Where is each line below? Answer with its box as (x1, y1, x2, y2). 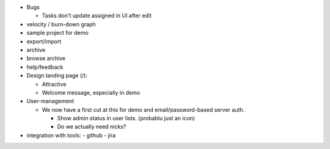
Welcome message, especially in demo (42, 89, 141, 96)
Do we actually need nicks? (57, 123, 127, 131)
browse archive (26, 55, 66, 62)
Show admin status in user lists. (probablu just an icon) (57, 115, 196, 122)
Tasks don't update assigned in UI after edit (42, 12, 152, 20)
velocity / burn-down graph (26, 20, 96, 27)
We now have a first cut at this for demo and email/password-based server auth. (42, 106, 245, 113)
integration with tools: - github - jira (26, 131, 116, 139)
